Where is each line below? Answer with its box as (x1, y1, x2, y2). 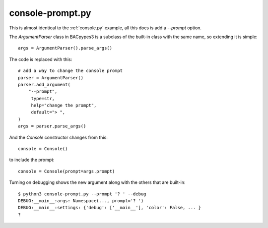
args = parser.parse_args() (18, 123, 86, 129)
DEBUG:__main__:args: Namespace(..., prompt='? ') (18, 198, 144, 203)
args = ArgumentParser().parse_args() (18, 45, 113, 51)
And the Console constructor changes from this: (9, 134, 108, 140)
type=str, (31, 96, 55, 101)
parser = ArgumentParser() (18, 75, 84, 80)
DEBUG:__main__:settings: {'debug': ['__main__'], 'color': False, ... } (18, 205, 201, 211)
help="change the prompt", (31, 103, 97, 109)
